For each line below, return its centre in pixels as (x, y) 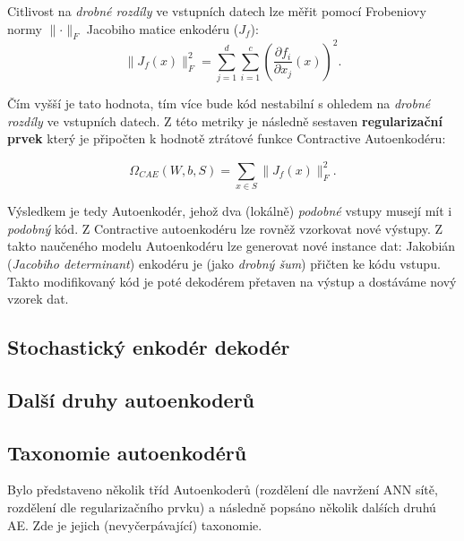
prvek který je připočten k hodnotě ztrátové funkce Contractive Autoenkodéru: (227, 138)
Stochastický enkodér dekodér (149, 347)
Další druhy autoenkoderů (131, 399)
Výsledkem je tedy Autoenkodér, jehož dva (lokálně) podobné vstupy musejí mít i (230, 211)
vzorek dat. (38, 299)
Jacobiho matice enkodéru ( (163, 28)
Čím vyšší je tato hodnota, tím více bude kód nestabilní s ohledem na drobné (219, 103)
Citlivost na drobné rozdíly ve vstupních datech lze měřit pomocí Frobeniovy (217, 11)
